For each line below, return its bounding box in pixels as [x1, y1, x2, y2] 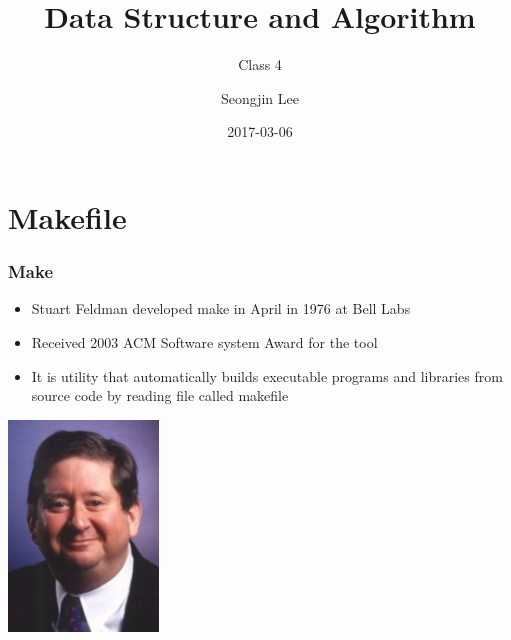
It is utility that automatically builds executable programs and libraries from [31, 365, 503, 386]
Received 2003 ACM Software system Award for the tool [31, 331, 378, 352]
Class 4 [238, 54, 282, 75]
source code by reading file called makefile [31, 385, 289, 406]
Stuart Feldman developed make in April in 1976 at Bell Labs [31, 298, 411, 319]
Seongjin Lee [221, 87, 299, 108]
